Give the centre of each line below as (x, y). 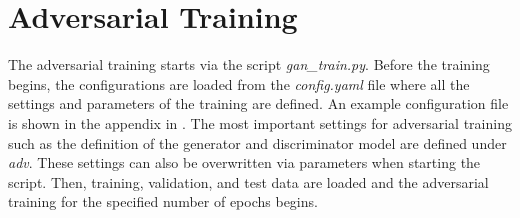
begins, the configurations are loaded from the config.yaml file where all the (239, 83)
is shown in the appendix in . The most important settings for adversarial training (260, 122)
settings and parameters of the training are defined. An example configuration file (258, 103)
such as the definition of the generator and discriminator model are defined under (257, 142)
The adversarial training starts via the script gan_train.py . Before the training (249, 64)
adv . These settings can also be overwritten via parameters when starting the (244, 162)
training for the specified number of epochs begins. (163, 201)
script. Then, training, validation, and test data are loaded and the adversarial (248, 181)
